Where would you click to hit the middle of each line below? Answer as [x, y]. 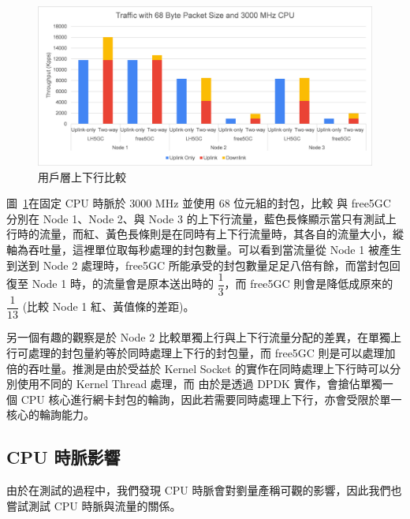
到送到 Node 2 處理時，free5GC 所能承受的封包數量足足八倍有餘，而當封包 [198, 265]
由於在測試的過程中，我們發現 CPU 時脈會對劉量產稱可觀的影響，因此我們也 [204, 490]
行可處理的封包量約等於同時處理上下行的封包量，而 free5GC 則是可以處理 [196, 352]
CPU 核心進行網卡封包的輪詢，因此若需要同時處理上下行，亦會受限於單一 [211, 399]
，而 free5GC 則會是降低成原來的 [309, 284]
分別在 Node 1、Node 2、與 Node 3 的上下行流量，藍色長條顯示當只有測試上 [201, 218]
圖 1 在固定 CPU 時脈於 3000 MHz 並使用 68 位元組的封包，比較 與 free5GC [199, 203]
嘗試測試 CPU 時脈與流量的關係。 [94, 505]
